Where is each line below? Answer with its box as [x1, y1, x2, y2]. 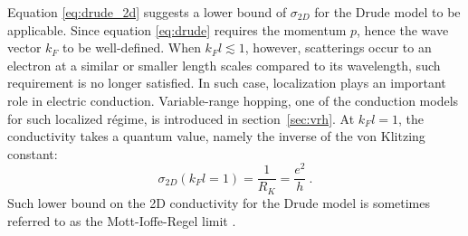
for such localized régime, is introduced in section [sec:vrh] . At [7, 109, 355, 127]
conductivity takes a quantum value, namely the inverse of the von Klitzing [7, 127, 425, 146]
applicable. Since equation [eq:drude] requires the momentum [7, 20, 347, 39]
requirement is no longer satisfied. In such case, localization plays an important [7, 73, 446, 92]
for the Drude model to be [314, 3, 461, 21]
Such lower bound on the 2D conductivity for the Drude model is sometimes [7, 193, 431, 212]
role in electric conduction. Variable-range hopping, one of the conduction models [7, 90, 459, 109]
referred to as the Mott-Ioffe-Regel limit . [7, 211, 236, 230]
